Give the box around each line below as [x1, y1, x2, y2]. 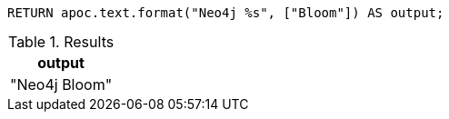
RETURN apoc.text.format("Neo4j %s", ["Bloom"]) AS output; [7, 5, 444, 20]
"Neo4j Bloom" [10, 75, 113, 94]
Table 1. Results [7, 33, 115, 51]
